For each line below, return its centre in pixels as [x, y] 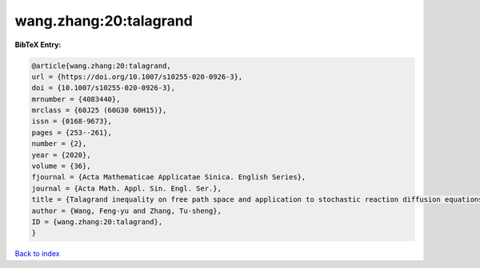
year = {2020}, [61, 155]
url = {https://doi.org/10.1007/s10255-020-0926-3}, [137, 77]
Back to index [37, 254]
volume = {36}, [61, 166]
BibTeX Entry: [38, 45]
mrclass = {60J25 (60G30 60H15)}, [99, 110]
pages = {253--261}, [72, 132]
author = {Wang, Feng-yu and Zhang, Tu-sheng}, [126, 211]
